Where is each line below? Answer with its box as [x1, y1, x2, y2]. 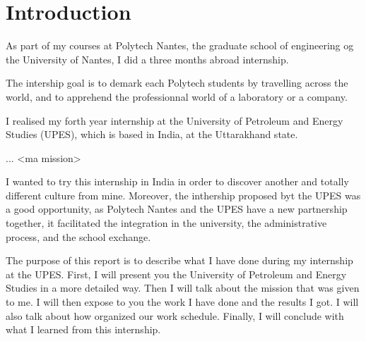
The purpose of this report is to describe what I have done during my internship [6, 253, 353, 268]
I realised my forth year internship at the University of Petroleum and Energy [6, 113, 343, 128]
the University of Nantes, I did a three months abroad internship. [6, 51, 289, 66]
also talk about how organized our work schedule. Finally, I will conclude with [6, 308, 344, 323]
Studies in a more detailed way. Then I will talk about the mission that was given [6, 280, 360, 295]
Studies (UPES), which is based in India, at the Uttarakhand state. [6, 127, 298, 142]
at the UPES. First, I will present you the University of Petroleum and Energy [6, 266, 347, 281]
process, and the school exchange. [6, 229, 151, 244]
